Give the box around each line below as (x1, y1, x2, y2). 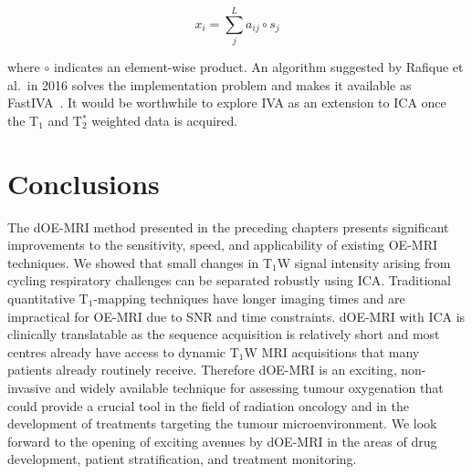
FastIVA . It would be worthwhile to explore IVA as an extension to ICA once (7, 93, 446, 112)
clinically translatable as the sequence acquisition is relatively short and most (7, 325, 440, 344)
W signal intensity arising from (277, 252, 451, 272)
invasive (7, 377, 51, 397)
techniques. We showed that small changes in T (7, 252, 272, 272)
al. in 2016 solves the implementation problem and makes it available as (7, 75, 412, 94)
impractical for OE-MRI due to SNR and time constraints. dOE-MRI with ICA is (7, 306, 466, 325)
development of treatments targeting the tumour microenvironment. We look (7, 414, 437, 433)
